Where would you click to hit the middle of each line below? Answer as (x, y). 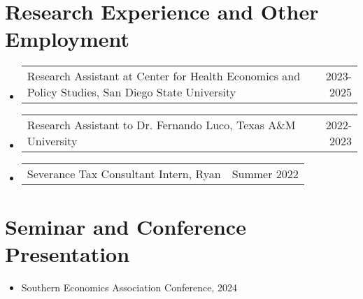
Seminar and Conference (126, 226)
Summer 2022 (265, 174)
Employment (67, 39)
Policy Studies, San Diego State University (131, 92)
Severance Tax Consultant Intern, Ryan (124, 174)
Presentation (67, 253)
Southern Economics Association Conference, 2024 (129, 287)
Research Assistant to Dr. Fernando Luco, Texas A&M (161, 125)
